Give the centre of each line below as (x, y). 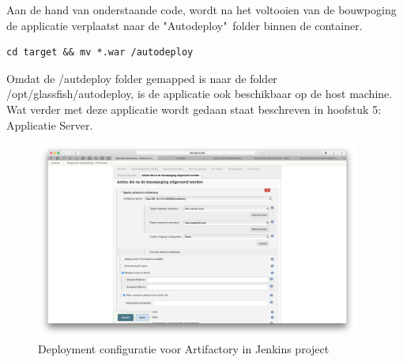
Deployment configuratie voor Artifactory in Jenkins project (184, 348)
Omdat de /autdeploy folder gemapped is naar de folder (142, 78)
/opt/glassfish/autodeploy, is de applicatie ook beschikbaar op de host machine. (200, 94)
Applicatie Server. (50, 124)
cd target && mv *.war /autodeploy (100, 53)
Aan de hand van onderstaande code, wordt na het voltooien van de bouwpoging (201, 9)
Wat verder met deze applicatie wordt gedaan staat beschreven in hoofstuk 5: (194, 109)
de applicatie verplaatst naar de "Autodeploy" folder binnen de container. (185, 25)
